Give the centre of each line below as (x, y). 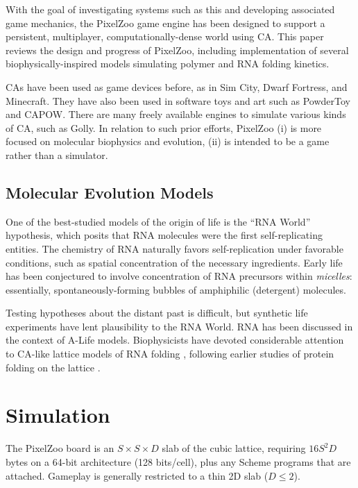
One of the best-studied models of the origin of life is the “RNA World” (158, 221)
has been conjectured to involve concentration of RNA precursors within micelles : (179, 276)
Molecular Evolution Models (110, 192)
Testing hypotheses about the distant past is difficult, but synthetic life (157, 313)
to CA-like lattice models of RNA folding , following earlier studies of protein (170, 354)
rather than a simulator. (57, 154)
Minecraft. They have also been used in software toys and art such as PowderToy (178, 100)
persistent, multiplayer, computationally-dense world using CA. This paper (165, 36)
